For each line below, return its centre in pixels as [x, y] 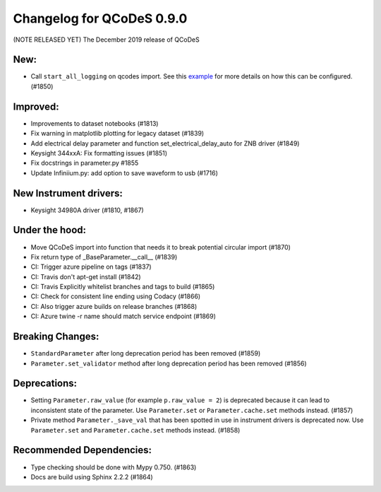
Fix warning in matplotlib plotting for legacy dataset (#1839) [117, 134]
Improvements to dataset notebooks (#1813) [95, 123]
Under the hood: [50, 230]
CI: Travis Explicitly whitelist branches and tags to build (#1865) [123, 287]
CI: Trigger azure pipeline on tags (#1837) [91, 267]
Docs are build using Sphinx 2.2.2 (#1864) [92, 476]
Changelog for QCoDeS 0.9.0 [100, 18]
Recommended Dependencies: [82, 450]
